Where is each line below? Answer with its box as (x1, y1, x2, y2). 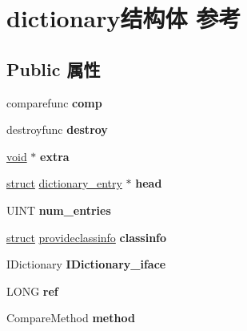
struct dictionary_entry (6, 175, 122, 192)
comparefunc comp (6, 94, 102, 111)
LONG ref (6, 282, 58, 299)
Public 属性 (6, 56, 101, 81)
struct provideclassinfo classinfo (6, 228, 167, 245)
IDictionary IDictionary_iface (6, 256, 166, 272)
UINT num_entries (6, 201, 111, 218)
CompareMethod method (6, 309, 135, 326)
